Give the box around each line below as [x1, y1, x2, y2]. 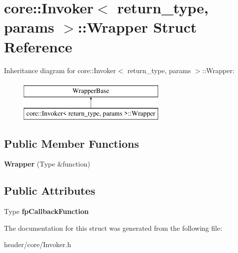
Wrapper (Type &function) [4, 159, 90, 169]
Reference [4, 36, 72, 56]
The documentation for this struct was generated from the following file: [4, 222, 222, 233]
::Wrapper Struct [78, 17, 197, 37]
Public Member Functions [4, 135, 139, 151]
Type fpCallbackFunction [4, 206, 89, 216]
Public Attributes [4, 183, 96, 198]
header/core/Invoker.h [4, 239, 71, 250]
